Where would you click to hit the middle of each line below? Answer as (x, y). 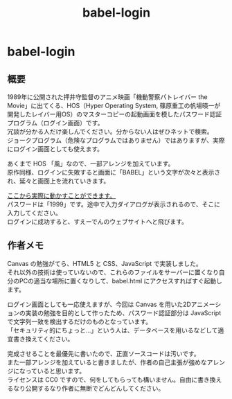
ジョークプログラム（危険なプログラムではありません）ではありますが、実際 (116, 140)
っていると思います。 (55, 371)
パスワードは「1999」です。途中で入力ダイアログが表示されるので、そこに (114, 204)
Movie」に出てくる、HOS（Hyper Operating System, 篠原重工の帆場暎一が (114, 106)
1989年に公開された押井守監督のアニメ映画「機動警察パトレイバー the (107, 97)
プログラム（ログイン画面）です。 (55, 123)
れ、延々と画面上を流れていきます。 (59, 181)
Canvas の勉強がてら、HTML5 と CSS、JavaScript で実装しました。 (105, 263)
